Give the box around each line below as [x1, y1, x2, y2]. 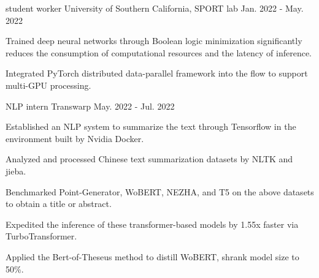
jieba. [6, 164, 26, 177]
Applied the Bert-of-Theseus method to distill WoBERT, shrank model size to [6, 250, 299, 263]
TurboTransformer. [6, 230, 77, 242]
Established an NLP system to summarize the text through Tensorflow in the [6, 120, 296, 133]
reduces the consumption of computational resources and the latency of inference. [6, 46, 312, 59]
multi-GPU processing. [6, 78, 91, 91]
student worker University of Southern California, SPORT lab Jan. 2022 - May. [6, 2, 304, 14]
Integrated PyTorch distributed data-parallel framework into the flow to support [6, 67, 308, 80]
